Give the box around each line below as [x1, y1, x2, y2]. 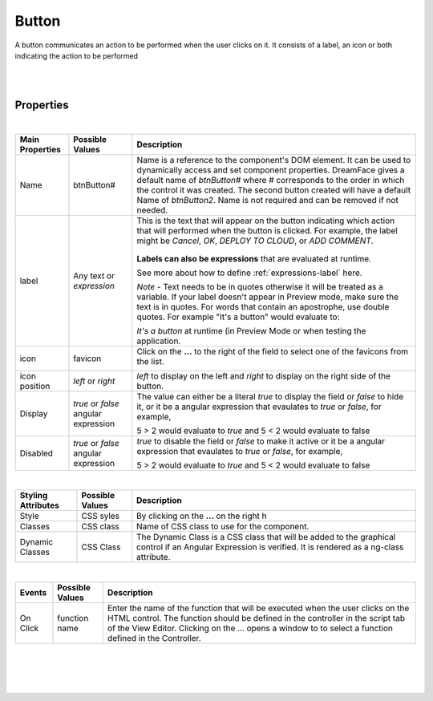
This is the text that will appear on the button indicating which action [136, 215, 395, 226]
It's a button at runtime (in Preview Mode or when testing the [136, 326, 366, 337]
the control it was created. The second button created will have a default [136, 184, 411, 196]
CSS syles [81, 510, 120, 521]
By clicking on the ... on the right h [136, 510, 267, 521]
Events [19, 586, 47, 598]
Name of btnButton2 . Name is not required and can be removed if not [136, 195, 399, 206]
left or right [73, 375, 115, 387]
